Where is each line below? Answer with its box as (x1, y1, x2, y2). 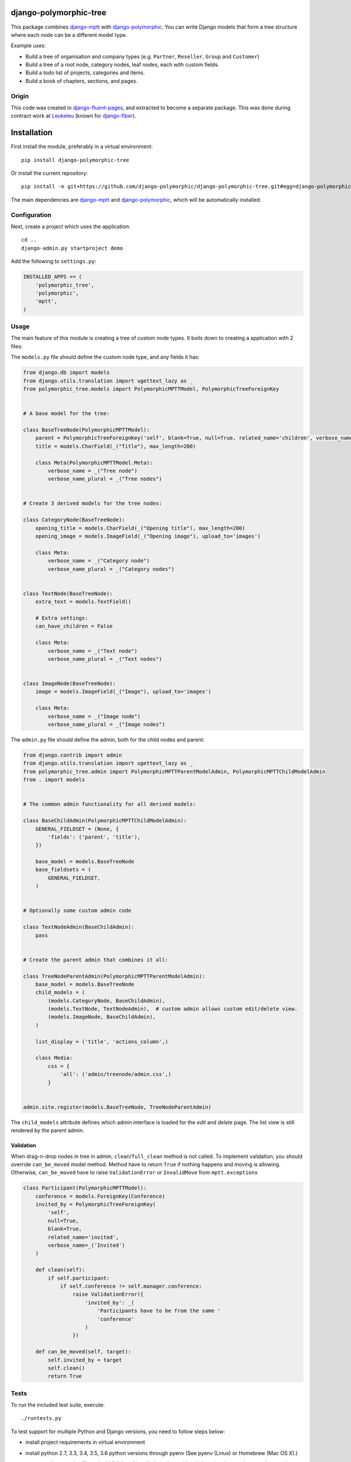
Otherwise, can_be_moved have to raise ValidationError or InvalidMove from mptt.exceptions (11, 1169, 258, 1176)
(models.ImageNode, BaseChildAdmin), (47, 1013, 156, 1020)
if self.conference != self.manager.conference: (60, 1283, 202, 1289)
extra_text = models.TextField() (35, 598, 132, 605)
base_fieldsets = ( (35, 866, 92, 873)
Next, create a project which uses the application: (11, 223, 131, 230)
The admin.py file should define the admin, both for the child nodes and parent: (11, 736, 205, 743)
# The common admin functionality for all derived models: (23, 801, 196, 808)
